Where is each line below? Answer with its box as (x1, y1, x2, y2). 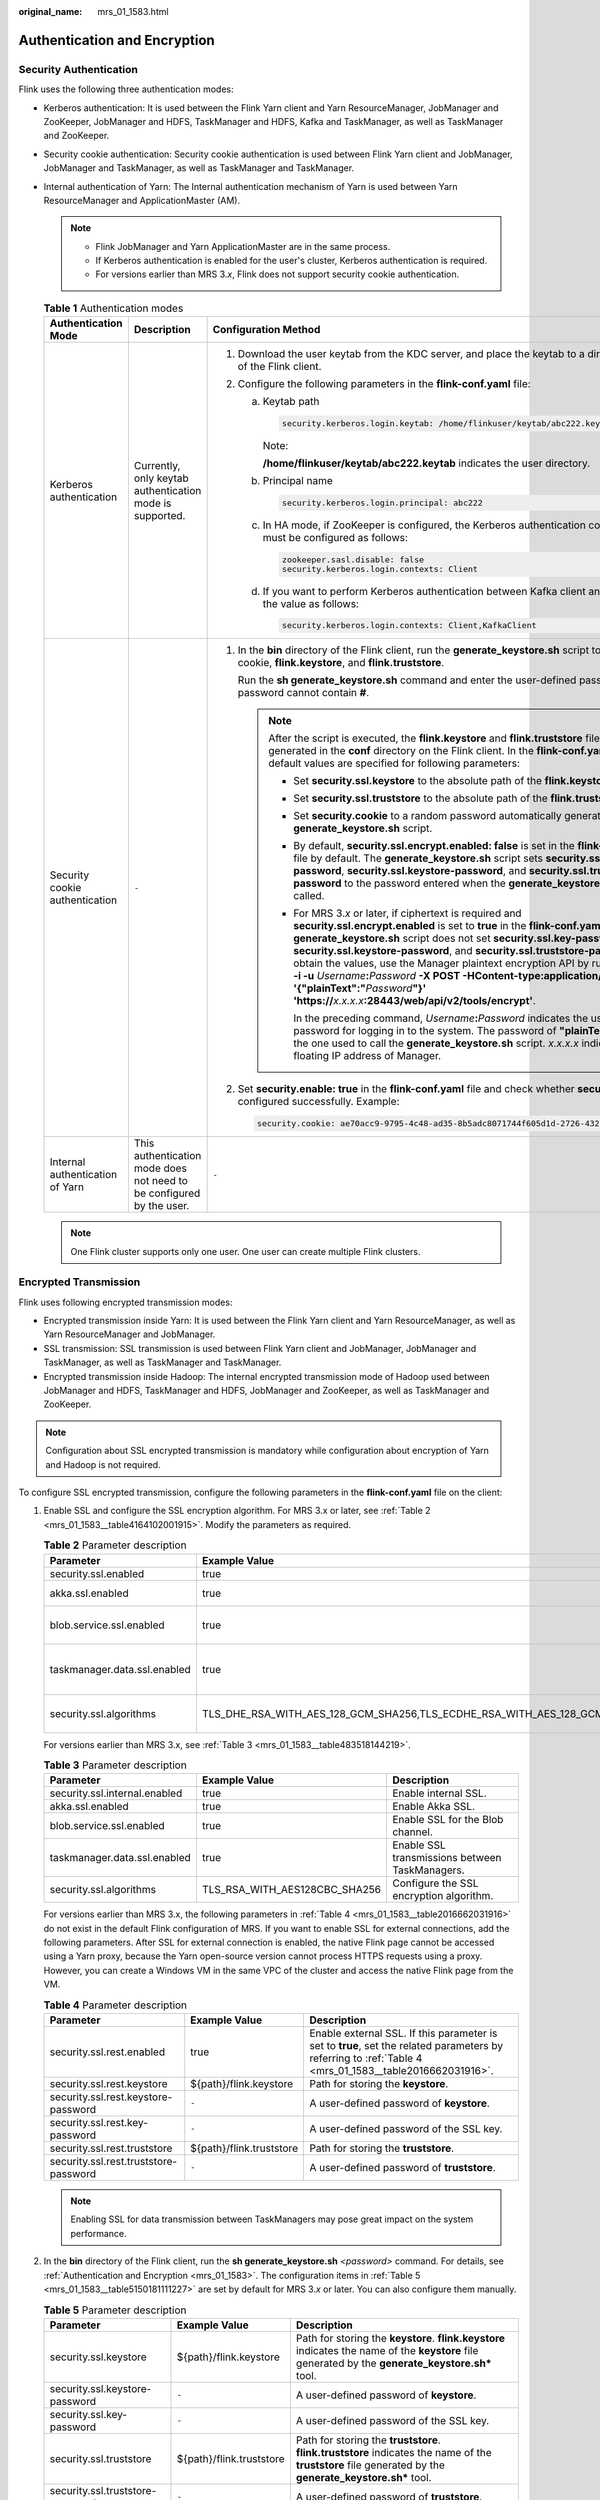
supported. (133, 508, 186, 522)
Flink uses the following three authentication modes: (18, 83, 234, 95)
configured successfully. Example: (237, 1095, 400, 1109)
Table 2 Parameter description (43, 1538, 187, 1552)
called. (293, 889, 325, 903)
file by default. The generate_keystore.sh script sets (293, 851, 544, 865)
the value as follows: (262, 596, 360, 610)
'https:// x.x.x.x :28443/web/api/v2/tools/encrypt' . (293, 994, 537, 1008)
